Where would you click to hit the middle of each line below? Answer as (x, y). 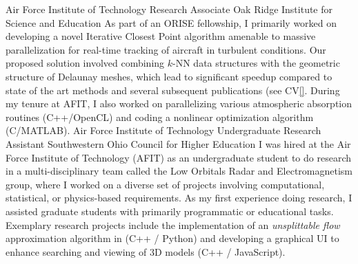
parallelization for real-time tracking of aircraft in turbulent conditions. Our (166, 49)
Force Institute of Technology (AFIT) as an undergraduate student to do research (179, 157)
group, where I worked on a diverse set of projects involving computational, (165, 184)
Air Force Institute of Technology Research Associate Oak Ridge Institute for (169, 9)
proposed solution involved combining (85, 63)
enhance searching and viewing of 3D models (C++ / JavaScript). (146, 251)
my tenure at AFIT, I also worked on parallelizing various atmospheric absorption (179, 103)
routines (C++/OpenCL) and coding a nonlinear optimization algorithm (160, 117)
